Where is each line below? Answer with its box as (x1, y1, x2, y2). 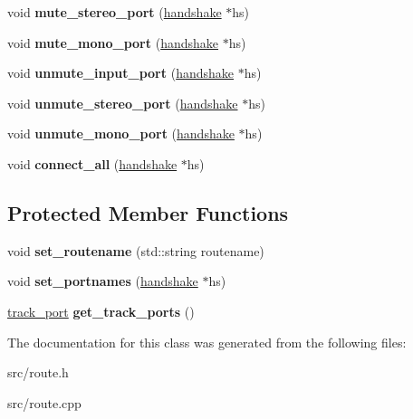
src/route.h (7, 363, 69, 382)
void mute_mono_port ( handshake (7, 33, 219, 52)
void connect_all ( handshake (7, 154, 178, 173)
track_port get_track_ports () (7, 301, 195, 320)
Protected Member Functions (7, 198, 289, 226)
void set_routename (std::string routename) (7, 241, 264, 260)
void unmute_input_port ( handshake (7, 63, 234, 82)
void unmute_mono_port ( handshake (7, 124, 235, 143)
